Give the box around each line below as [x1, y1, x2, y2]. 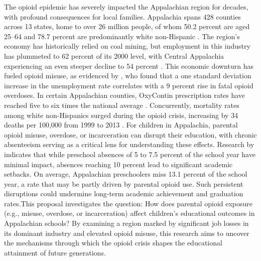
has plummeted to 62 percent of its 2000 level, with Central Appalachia [4, 50, 224, 61]
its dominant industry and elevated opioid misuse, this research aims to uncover [4, 227, 249, 238]
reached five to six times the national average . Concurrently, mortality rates [4, 99, 239, 110]
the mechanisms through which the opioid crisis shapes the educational [4, 237, 222, 248]
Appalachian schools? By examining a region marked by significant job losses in [4, 218, 249, 228]
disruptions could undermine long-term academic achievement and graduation [4, 188, 243, 199]
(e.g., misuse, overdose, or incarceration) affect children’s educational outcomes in [4, 208, 255, 218]
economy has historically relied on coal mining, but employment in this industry [4, 41, 250, 51]
